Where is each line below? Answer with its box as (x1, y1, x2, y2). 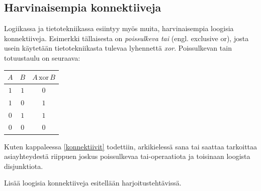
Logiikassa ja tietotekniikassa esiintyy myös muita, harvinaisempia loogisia (4, 23, 234, 34)
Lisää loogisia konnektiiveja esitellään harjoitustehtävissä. (4, 177, 182, 188)
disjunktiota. (4, 160, 43, 171)
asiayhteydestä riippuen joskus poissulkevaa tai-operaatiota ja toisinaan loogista (4, 151, 250, 161)
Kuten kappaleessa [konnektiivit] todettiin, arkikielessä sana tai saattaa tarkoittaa (4, 141, 257, 151)
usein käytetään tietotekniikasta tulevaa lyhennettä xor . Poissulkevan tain (4, 43, 232, 53)
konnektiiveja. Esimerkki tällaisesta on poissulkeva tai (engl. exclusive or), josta (4, 33, 249, 43)
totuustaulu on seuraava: (4, 52, 80, 63)
